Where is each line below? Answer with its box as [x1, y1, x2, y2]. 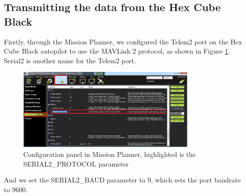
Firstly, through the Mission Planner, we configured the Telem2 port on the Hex [4, 36, 243, 46]
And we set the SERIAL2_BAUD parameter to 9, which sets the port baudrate [4, 175, 241, 185]
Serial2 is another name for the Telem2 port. [4, 55, 136, 65]
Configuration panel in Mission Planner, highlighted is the [23, 149, 196, 159]
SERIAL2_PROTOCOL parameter [23, 158, 129, 168]
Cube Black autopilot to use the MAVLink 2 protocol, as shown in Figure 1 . [4, 46, 231, 56]
